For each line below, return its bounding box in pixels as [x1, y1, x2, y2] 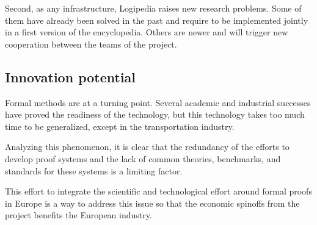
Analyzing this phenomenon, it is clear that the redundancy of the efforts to [5, 140, 290, 153]
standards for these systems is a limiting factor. [5, 164, 183, 177]
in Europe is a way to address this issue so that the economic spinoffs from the [5, 196, 300, 209]
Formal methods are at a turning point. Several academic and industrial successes [5, 96, 311, 109]
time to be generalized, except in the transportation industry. [5, 120, 235, 132]
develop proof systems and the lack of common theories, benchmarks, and [5, 152, 281, 165]
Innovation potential [5, 67, 136, 86]
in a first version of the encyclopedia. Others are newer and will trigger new [5, 26, 288, 38]
